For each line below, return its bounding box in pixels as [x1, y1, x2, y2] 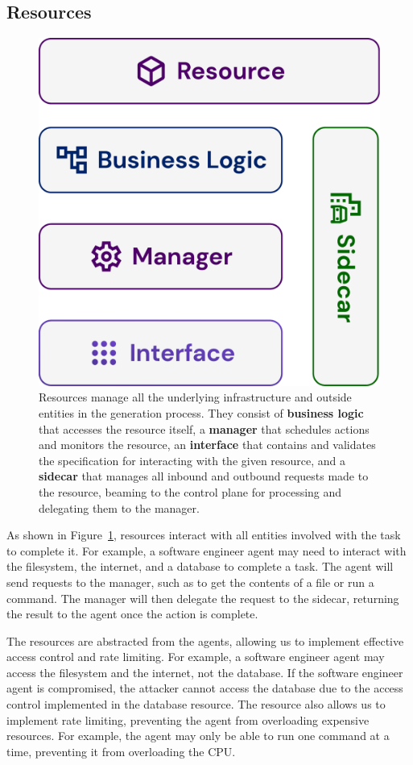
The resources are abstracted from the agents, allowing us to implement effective [6, 632, 404, 649]
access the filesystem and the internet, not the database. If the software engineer [6, 663, 403, 680]
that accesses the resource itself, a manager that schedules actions [39, 420, 370, 437]
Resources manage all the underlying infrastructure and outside [39, 389, 352, 405]
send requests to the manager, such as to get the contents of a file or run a [6, 573, 374, 590]
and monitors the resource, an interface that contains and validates [39, 436, 376, 453]
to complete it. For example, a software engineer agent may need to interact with [6, 542, 407, 559]
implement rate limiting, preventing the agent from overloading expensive [6, 711, 370, 728]
